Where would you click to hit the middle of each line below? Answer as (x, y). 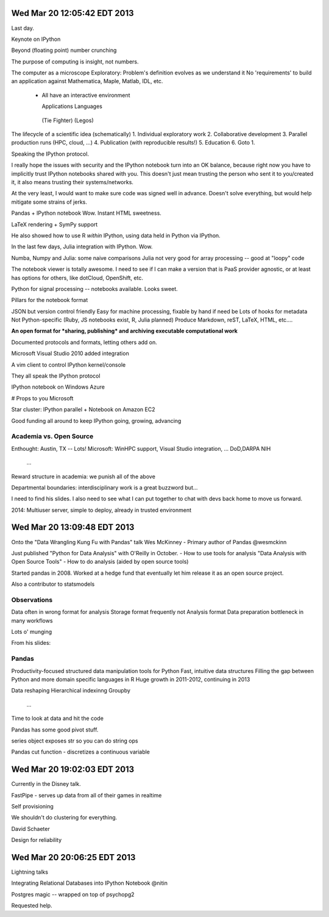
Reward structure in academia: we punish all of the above (83, 476)
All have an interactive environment (86, 95)
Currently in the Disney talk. (46, 784)
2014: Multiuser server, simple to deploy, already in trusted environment (101, 510)
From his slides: (31, 643)
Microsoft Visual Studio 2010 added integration (70, 353)
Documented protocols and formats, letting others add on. (84, 342)
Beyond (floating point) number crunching (64, 50)
